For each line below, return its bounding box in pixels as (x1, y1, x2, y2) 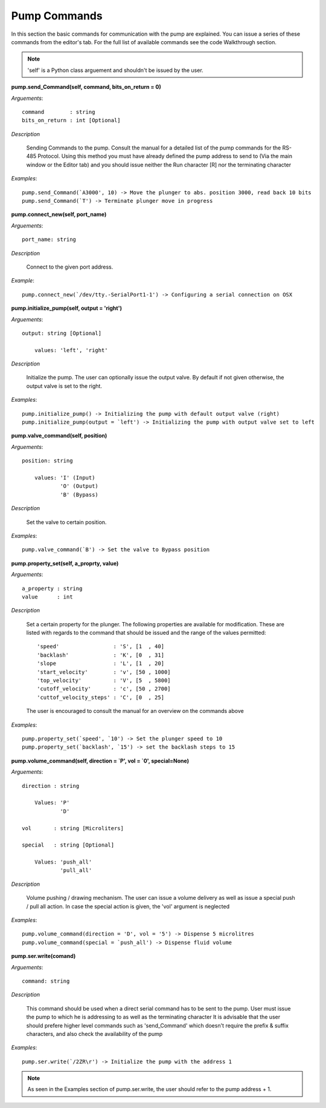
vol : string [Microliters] (22, 825, 124, 831)
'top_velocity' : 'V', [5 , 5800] (37, 677, 171, 684)
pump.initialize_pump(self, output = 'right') (11, 304, 122, 312)
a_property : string (22, 585, 83, 592)
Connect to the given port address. (26, 263, 113, 270)
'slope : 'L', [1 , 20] (37, 660, 165, 667)
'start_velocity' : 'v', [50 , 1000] (37, 669, 171, 675)
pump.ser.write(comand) (11, 952, 76, 960)
